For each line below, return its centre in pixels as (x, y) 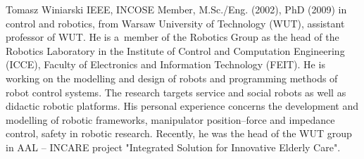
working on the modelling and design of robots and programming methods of (172, 78)
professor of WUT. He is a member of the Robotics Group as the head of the (172, 37)
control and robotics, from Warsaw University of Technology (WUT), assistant (175, 23)
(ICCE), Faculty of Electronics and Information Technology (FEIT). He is (165, 64)
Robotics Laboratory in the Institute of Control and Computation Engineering (175, 50)
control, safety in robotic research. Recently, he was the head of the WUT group (179, 133)
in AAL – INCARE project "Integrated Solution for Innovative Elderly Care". (173, 147)
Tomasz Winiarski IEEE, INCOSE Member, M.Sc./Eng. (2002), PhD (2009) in (176, 9)
